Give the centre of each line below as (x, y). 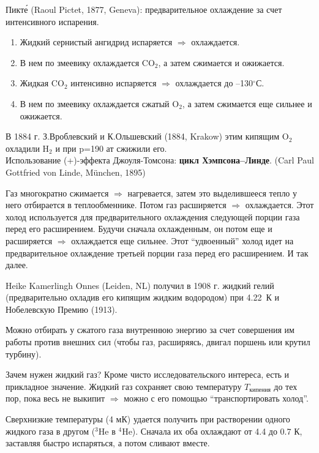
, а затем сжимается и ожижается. (221, 62)
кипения (260, 390)
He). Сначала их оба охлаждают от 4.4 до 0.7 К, (212, 431)
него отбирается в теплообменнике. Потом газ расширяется (116, 205)
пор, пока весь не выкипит (55, 398)
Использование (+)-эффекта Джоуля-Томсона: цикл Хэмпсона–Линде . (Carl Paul (160, 160)
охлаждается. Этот (280, 205)
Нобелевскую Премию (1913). (62, 309)
